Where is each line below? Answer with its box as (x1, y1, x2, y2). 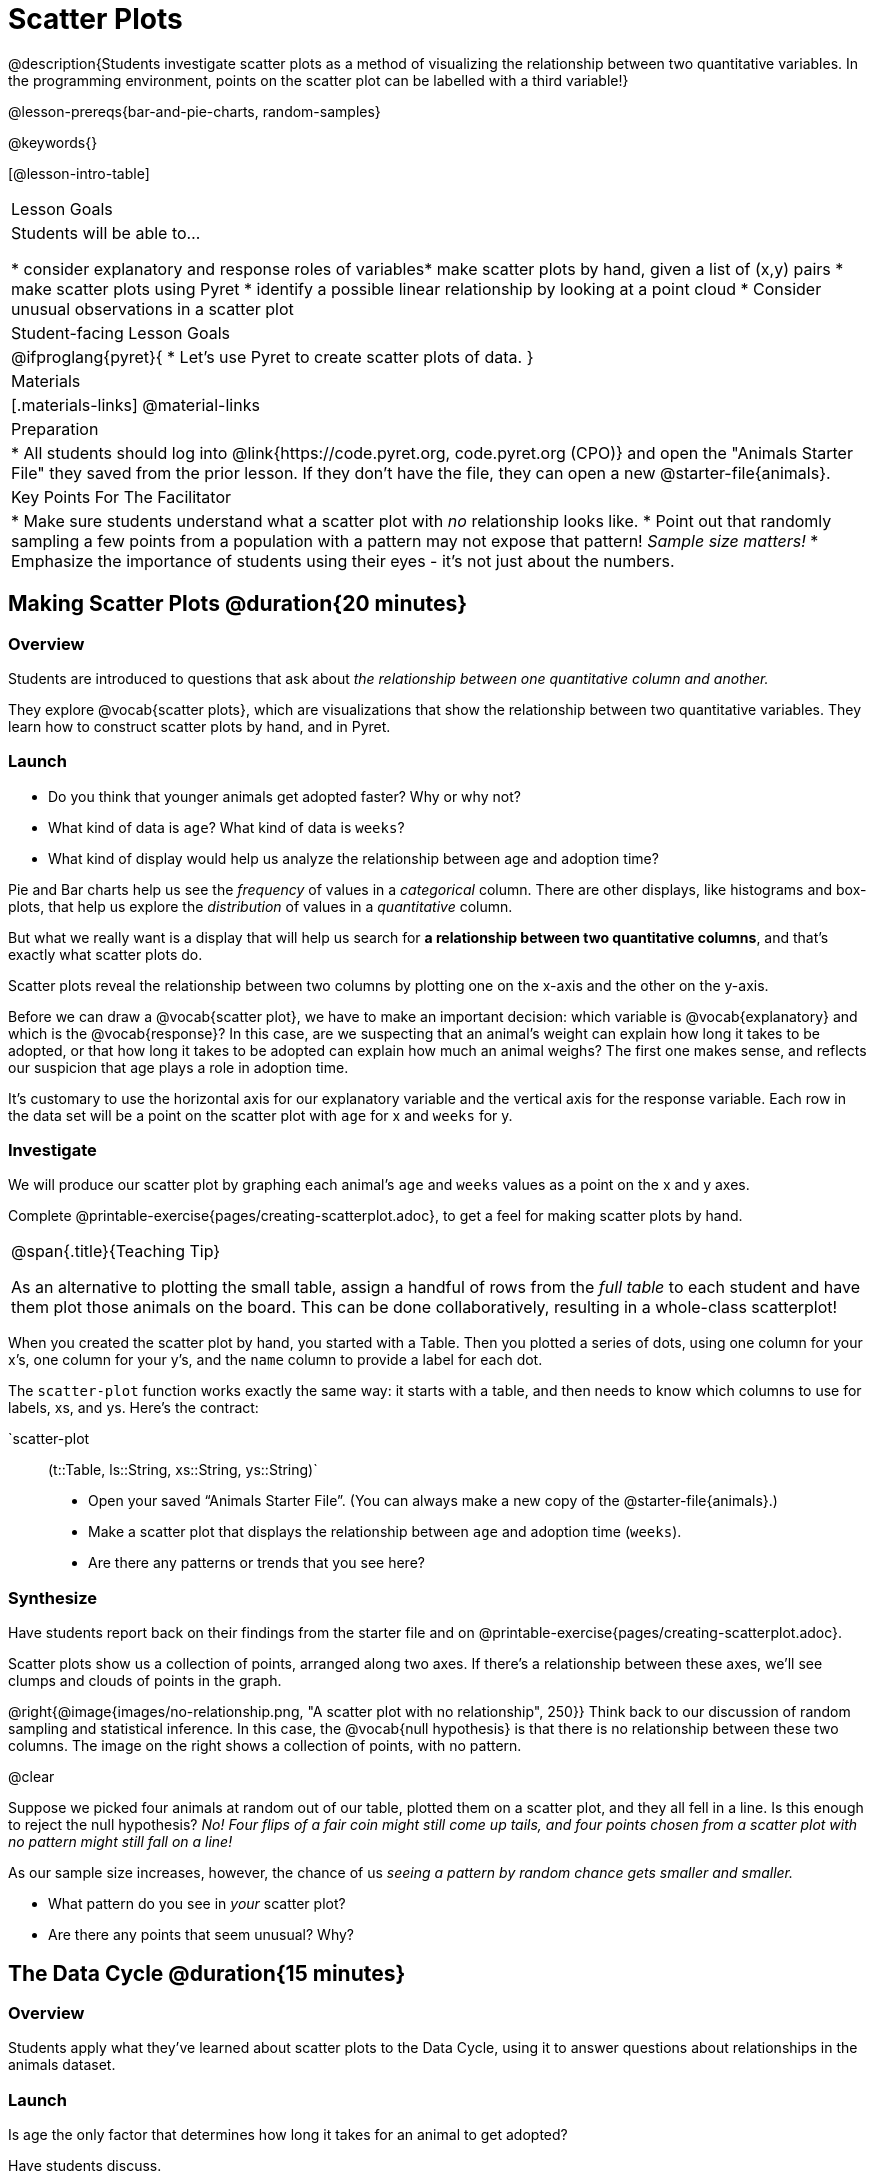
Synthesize (8, 1587, 98, 1608)
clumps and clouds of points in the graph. (8, 1672, 282, 1690)
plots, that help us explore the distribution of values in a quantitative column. (8, 897, 513, 915)
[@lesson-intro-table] (8, 164, 150, 182)
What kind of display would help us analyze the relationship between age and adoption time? (48, 849, 659, 867)
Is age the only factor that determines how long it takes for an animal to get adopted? (8, 2126, 568, 2144)
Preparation (11, 418, 99, 439)
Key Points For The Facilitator (11, 486, 232, 507)
